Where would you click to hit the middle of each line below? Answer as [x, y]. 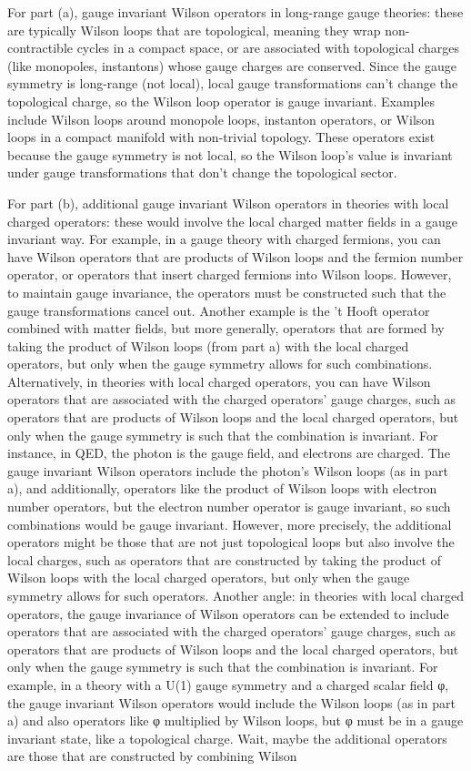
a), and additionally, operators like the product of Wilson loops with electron [222, 488]
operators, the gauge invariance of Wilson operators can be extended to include [228, 613]
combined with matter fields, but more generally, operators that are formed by [226, 328]
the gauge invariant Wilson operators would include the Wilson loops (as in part [231, 702]
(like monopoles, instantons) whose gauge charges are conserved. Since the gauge [232, 65]
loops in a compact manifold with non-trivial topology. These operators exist [221, 137]
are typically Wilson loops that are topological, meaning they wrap [194, 30]
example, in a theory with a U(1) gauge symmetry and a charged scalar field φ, [228, 684]
